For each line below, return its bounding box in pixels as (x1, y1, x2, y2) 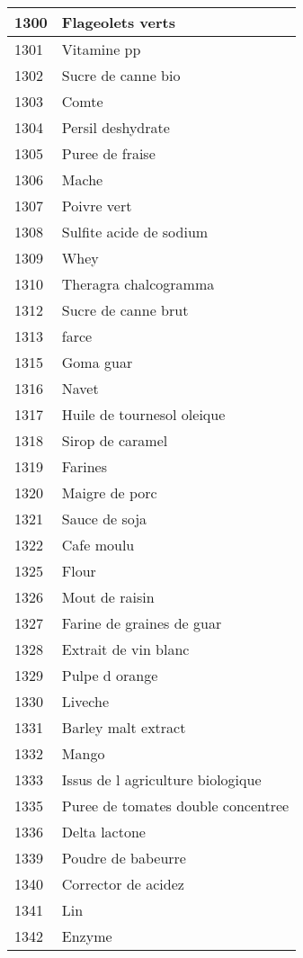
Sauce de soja (61, 508, 147, 529)
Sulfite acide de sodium (61, 221, 209, 242)
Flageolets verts (61, 12, 175, 32)
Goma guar (61, 352, 133, 372)
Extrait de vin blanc (61, 639, 190, 659)
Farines (61, 456, 107, 477)
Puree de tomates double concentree (61, 795, 290, 816)
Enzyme (61, 926, 112, 946)
